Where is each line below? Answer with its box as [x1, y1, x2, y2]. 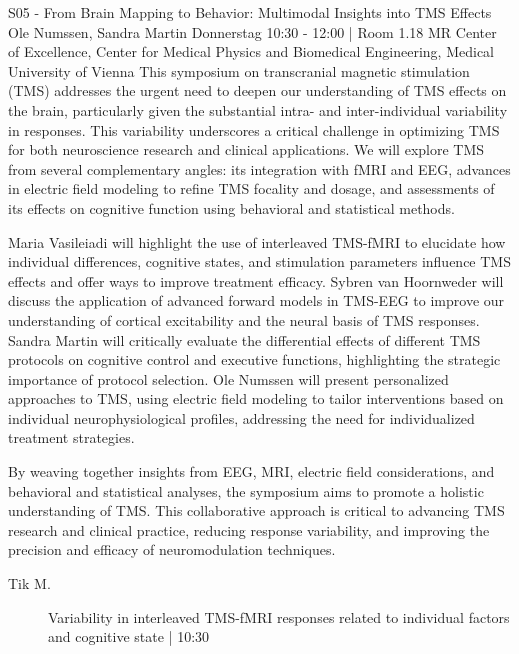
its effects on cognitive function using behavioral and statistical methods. [8, 197, 455, 218]
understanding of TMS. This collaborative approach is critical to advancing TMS [8, 500, 505, 521]
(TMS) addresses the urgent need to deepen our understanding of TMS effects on [8, 80, 507, 101]
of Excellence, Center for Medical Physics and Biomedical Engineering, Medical [8, 41, 494, 62]
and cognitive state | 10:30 [48, 626, 210, 647]
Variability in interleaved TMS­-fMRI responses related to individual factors [48, 606, 510, 627]
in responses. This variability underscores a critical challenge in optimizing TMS [8, 119, 500, 140]
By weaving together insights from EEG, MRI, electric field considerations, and [8, 461, 495, 482]
